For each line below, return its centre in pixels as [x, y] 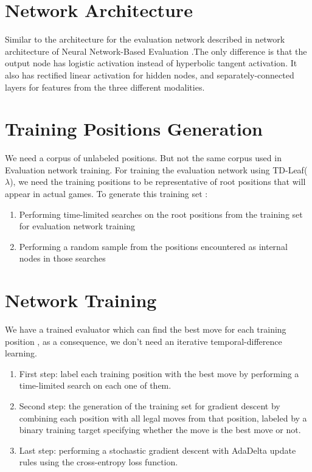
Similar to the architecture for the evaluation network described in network [145, 39]
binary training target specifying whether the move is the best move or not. [160, 430]
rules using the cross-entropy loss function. [99, 462]
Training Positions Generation [134, 129]
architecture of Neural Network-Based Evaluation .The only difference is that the [156, 51]
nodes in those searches [62, 258]
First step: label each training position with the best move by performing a [159, 373]
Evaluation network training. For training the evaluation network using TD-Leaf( [156, 169]
